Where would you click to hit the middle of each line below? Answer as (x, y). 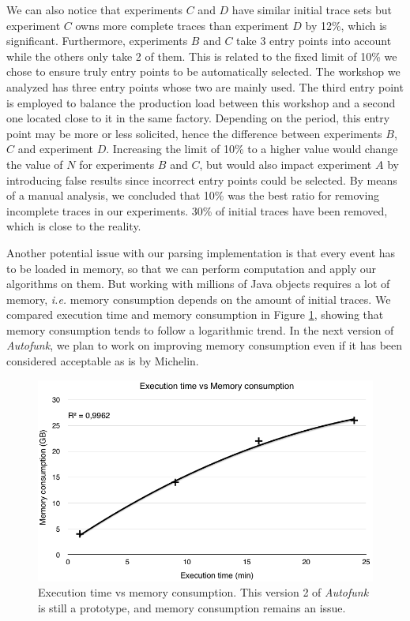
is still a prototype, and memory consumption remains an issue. (192, 607)
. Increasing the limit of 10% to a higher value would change (252, 149)
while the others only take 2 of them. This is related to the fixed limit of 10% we (202, 56)
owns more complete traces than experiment (182, 25)
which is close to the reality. (74, 226)
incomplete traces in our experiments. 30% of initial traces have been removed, (197, 210)
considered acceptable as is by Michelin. (103, 361)
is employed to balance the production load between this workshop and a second (201, 102)
